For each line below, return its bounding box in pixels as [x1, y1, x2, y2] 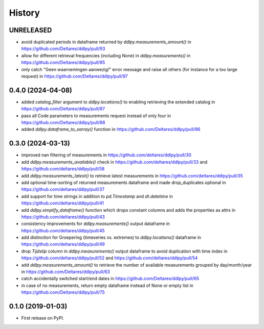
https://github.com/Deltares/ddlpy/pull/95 [21, 59, 105, 66]
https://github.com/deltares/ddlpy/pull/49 [21, 241, 105, 247]
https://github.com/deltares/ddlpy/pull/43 [21, 214, 105, 220]
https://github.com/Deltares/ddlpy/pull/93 [21, 46, 105, 51]
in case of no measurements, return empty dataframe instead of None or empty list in [21, 282, 194, 288]
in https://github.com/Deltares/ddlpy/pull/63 [21, 269, 110, 275]
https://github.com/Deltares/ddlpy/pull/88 [21, 120, 105, 126]
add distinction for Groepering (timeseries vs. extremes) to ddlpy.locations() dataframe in [21, 234, 201, 240]
